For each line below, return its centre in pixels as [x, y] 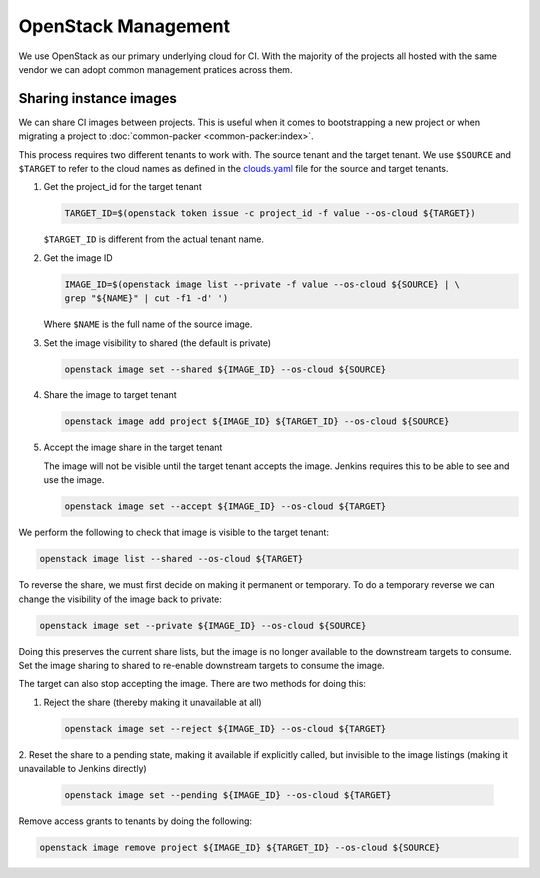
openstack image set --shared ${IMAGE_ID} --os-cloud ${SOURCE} [225, 369]
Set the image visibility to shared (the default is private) [157, 342]
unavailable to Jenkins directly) [82, 769]
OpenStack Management [124, 26]
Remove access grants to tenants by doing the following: [135, 821]
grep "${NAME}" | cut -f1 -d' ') [146, 298]
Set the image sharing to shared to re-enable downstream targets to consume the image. [201, 665]
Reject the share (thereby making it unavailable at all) [152, 702]
